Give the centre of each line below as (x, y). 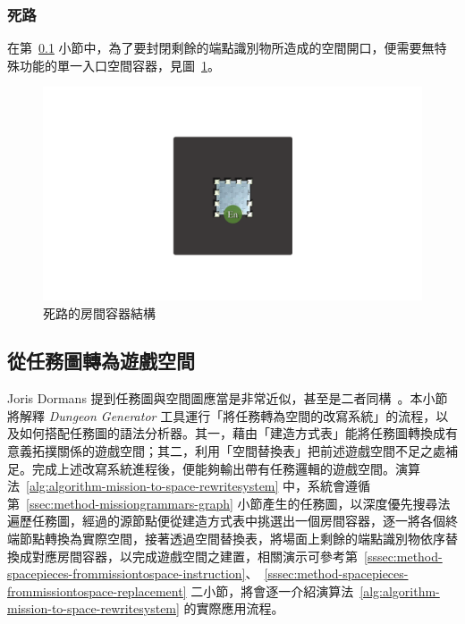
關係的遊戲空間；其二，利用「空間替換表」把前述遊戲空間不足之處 (251, 451)
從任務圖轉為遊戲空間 (101, 361)
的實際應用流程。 (234, 608)
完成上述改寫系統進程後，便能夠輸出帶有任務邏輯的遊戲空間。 (213, 468)
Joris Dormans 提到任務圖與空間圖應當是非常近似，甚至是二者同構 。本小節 (228, 398)
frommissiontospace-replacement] (97, 590)
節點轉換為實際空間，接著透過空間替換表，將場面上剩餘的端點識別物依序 (232, 539)
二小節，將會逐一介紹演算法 (272, 590)
